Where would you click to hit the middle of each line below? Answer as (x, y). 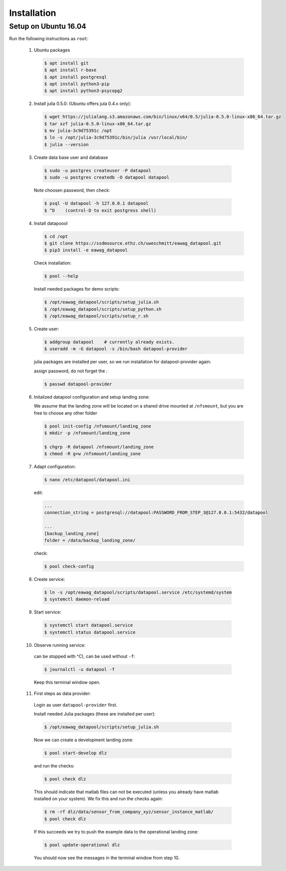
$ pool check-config (69, 566)
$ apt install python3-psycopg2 (83, 91)
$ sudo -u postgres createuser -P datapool (98, 170)
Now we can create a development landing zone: (83, 740)
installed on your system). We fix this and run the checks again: (98, 799)
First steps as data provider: (62, 694)
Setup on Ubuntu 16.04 (48, 26)
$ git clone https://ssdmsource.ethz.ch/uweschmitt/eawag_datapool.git (133, 243)
